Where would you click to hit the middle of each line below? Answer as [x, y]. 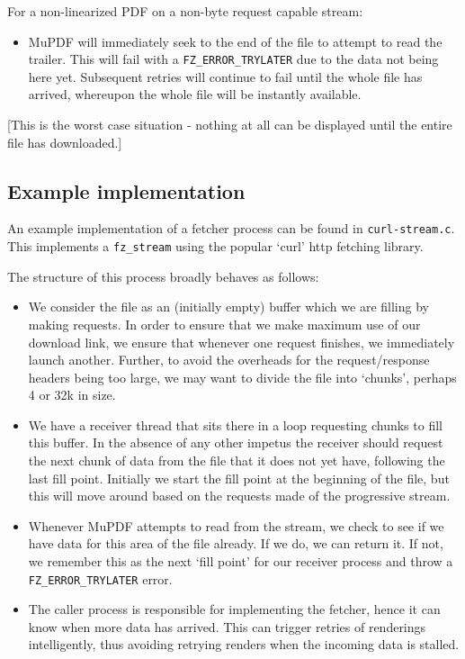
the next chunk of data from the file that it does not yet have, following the [237, 460]
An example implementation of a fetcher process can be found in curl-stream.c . [231, 228]
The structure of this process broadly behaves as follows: [163, 276]
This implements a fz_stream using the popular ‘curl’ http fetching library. [215, 246]
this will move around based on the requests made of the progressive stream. [239, 496]
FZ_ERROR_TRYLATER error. [100, 578]
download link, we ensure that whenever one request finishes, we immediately [241, 342]
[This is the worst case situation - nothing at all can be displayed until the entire [230, 125]
